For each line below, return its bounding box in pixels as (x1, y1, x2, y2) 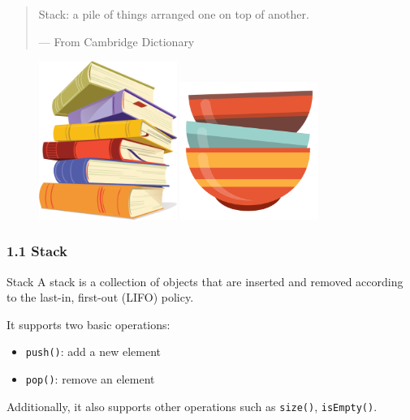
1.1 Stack (6, 241, 67, 261)
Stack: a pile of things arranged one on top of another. (38, 6, 309, 22)
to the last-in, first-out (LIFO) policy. (6, 289, 194, 306)
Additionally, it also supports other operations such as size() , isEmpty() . (6, 397, 378, 414)
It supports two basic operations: (6, 315, 170, 332)
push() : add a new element (25, 343, 162, 360)
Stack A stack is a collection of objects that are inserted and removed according (6, 272, 404, 289)
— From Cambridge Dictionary (38, 32, 195, 49)
